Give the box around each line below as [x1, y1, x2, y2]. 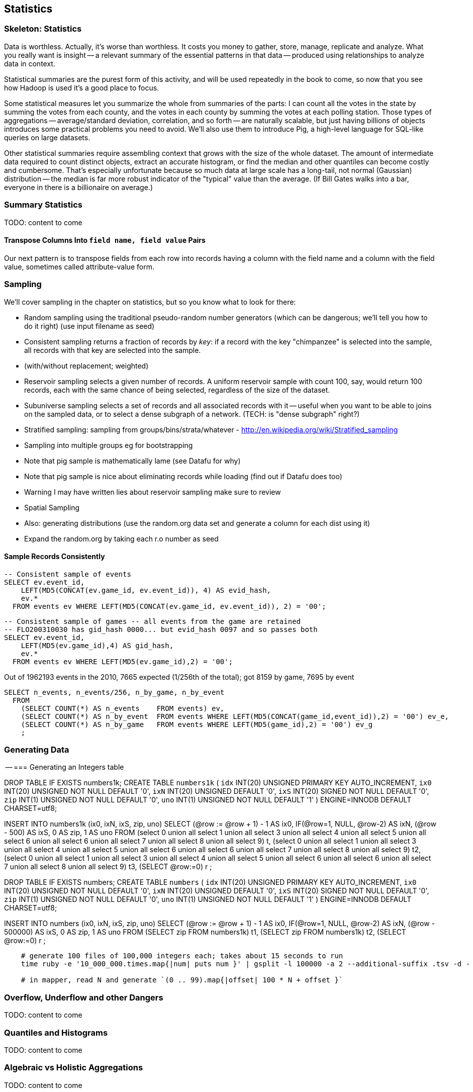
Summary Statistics [4, 200, 82, 210]
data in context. [4, 59, 55, 68]
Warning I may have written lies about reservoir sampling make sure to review [24, 487, 281, 496]
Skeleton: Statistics [4, 24, 82, 34]
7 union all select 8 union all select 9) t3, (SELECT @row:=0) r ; [4, 862, 212, 871]
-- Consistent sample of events [4, 570, 131, 578]
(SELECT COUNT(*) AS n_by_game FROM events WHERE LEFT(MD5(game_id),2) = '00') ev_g [21, 720, 373, 729]
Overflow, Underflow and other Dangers [4, 992, 163, 1003]
